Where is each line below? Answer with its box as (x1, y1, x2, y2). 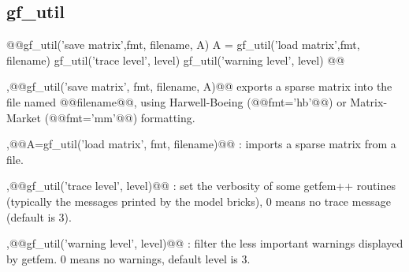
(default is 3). (6, 208, 72, 225)
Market (6, 109, 41, 125)
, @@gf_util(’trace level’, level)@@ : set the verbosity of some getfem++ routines (6, 177, 396, 194)
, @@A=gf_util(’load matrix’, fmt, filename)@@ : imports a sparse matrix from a (6, 136, 396, 152)
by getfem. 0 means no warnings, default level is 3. (6, 250, 251, 266)
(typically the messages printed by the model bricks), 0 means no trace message (6, 192, 391, 209)
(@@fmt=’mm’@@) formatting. (44, 109, 195, 125)
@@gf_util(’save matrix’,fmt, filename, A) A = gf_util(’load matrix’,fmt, (6, 36, 360, 53)
